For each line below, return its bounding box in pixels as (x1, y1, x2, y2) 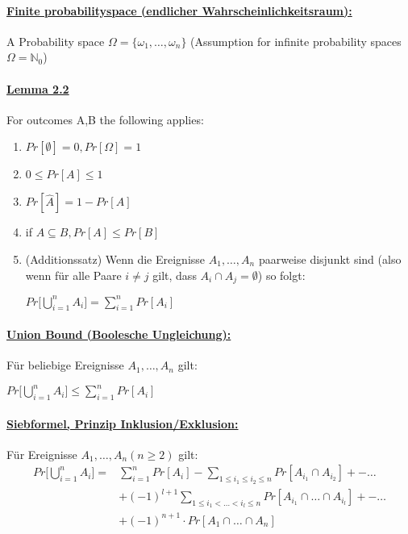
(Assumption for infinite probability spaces (190, 32, 402, 49)
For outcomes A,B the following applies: (6, 111, 204, 127)
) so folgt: (257, 266, 306, 283)
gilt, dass (152, 266, 197, 283)
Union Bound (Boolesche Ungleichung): (6, 325, 231, 342)
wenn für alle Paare (25, 266, 122, 283)
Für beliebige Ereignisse (6, 357, 124, 373)
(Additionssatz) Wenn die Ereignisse (25, 250, 206, 267)
